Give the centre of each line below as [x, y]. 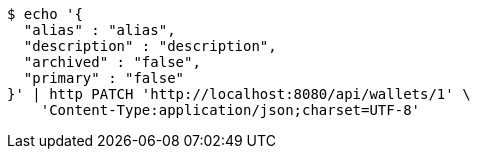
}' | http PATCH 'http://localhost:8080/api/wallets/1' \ [239, 94]
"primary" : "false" [104, 78]
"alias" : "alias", [99, 30]
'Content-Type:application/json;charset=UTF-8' [230, 110]
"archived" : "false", [112, 62]
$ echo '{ [45, 14]
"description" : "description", [150, 46]
